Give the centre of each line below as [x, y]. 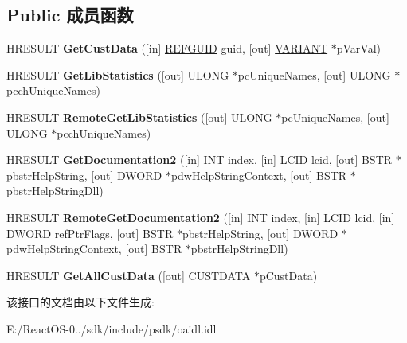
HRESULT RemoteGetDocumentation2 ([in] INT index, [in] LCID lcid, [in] [201, 217]
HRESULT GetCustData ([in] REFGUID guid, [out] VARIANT [167, 48]
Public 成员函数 [70, 15]
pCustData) [288, 275]
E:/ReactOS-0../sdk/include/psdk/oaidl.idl [112, 328]
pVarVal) [359, 48]
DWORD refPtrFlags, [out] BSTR [90, 233]
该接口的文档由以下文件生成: [80, 302]
